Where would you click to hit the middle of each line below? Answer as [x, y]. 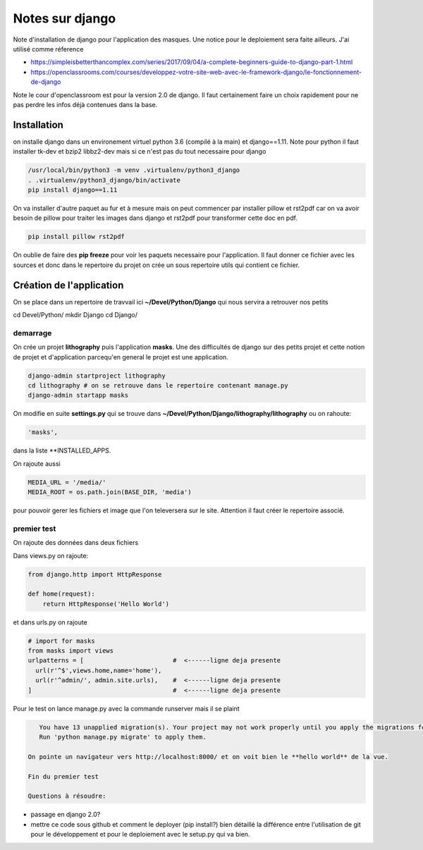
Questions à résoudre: [67, 796]
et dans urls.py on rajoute [50, 622]
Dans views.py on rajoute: [51, 555]
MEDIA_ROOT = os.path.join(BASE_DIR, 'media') [110, 492]
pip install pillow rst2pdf [76, 237]
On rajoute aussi [37, 463]
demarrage [32, 333]
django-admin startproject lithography [97, 376]
